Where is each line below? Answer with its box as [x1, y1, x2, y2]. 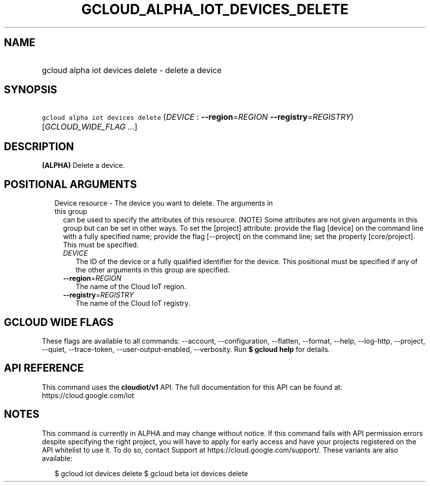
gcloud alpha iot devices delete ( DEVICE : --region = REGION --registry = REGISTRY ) [42, 112, 354, 122]
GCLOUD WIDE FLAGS [4, 316, 114, 328]
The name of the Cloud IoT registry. [76, 299, 190, 308]
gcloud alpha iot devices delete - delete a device [42, 65, 222, 75]
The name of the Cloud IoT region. [76, 282, 187, 291]
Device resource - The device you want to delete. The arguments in [54, 199, 273, 208]
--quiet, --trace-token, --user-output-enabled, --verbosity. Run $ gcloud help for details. [42, 345, 330, 353]
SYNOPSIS [4, 83, 57, 96]
